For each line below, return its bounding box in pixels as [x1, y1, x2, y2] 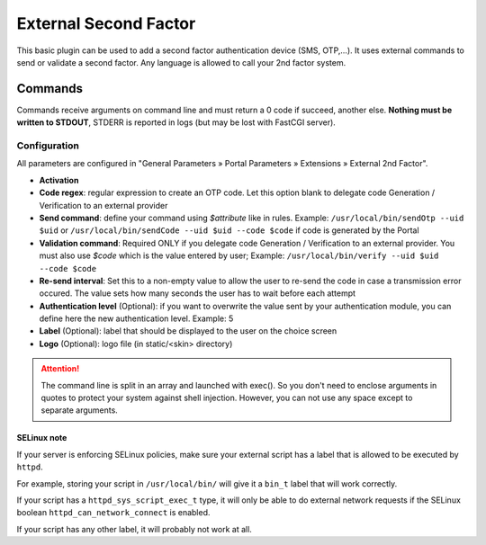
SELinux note [16, 433, 67, 443]
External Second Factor [16, 13, 196, 33]
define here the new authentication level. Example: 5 [39, 313, 234, 324]
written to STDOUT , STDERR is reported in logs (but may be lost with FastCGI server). [16, 117, 337, 128]
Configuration [16, 139, 80, 152]
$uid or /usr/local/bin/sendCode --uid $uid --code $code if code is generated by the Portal [39, 225, 419, 236]
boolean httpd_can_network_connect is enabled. [16, 507, 211, 518]
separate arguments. [40, 405, 119, 415]
